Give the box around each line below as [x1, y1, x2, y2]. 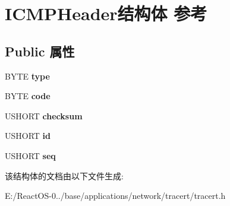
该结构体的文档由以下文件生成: [5, 169, 124, 182]
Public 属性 [5, 42, 75, 60]
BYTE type [5, 69, 50, 82]
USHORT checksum [5, 109, 83, 122]
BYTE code [5, 90, 51, 102]
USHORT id [5, 129, 51, 142]
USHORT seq [5, 149, 56, 161]
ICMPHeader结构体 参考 [5, 1, 207, 26]
